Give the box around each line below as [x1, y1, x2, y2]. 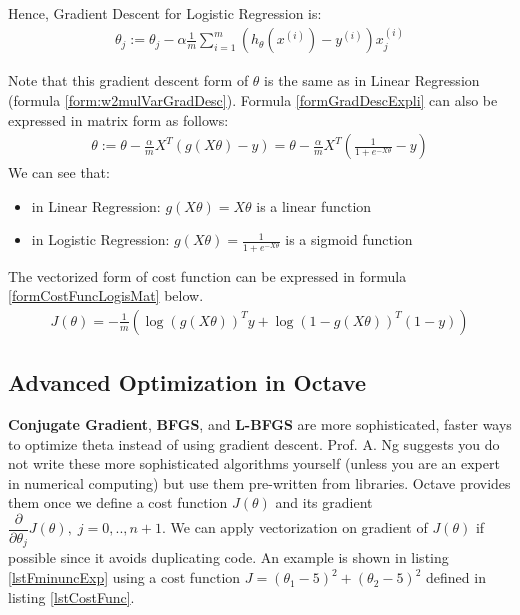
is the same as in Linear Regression [264, 70, 480, 91]
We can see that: [8, 162, 110, 183]
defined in [426, 567, 486, 588]
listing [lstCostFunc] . [8, 586, 135, 607]
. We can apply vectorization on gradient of [162, 517, 428, 538]
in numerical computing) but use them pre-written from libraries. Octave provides [8, 472, 511, 493]
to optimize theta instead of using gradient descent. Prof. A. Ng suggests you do [8, 433, 500, 454]
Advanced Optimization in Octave [8, 367, 367, 398]
